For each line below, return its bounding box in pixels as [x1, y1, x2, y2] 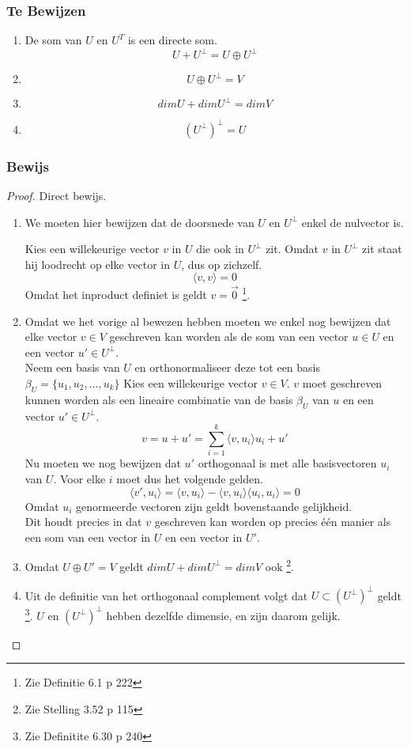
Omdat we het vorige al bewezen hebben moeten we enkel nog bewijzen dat [25, 312, 391, 329]
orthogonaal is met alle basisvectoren [198, 455, 377, 471]
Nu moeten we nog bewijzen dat [25, 455, 181, 471]
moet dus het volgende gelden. [116, 470, 263, 486]
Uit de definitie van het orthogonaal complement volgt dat [25, 587, 308, 603]
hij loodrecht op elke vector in [25, 255, 171, 272]
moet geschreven [302, 375, 383, 392]
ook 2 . [265, 556, 294, 574]
